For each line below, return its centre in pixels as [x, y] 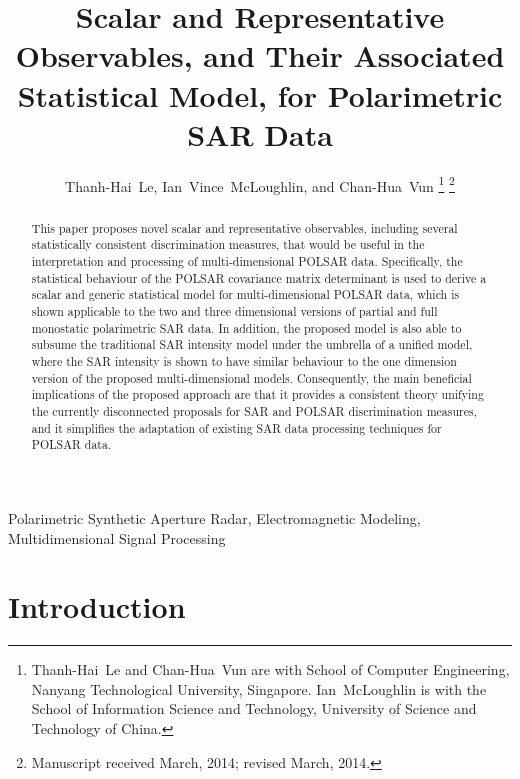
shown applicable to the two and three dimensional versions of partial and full [234, 311]
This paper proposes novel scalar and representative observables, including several [244, 227]
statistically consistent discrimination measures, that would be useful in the [228, 244]
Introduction [97, 606]
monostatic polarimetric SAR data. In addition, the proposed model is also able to [246, 327]
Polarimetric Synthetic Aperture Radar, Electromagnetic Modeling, [214, 517]
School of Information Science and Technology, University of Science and [254, 708]
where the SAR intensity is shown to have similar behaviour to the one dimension [244, 360]
